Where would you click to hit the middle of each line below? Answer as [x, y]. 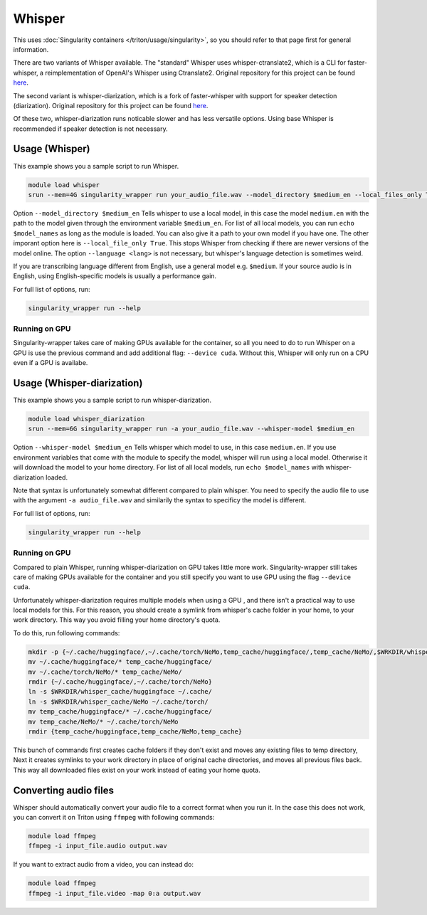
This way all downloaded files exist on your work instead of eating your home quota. [137, 770]
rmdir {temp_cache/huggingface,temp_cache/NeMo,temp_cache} [135, 731]
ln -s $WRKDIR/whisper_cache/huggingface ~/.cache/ [120, 692]
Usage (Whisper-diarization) [78, 383]
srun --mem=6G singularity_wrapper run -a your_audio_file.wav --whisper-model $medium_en [191, 429]
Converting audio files [63, 790]
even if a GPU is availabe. [51, 363]
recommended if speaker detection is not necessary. [90, 129]
